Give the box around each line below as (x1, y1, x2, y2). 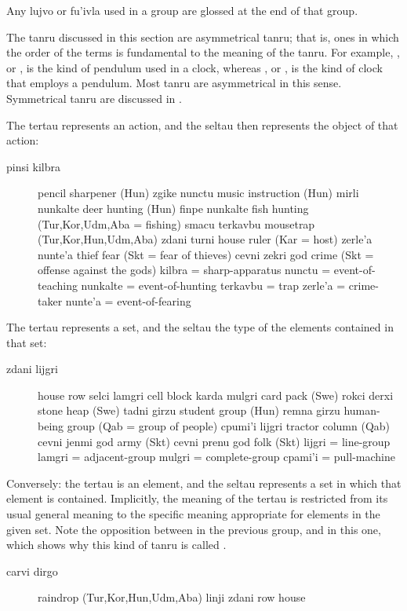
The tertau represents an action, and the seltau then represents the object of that (6, 116, 398, 133)
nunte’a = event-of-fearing (65, 292, 191, 309)
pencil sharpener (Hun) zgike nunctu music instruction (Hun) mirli (38, 185, 359, 201)
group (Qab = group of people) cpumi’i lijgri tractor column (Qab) (67, 418, 391, 434)
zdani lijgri (6, 360, 58, 377)
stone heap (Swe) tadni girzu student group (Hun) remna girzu (38, 402, 340, 419)
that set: (6, 334, 47, 350)
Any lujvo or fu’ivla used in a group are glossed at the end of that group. (6, 2, 358, 18)
